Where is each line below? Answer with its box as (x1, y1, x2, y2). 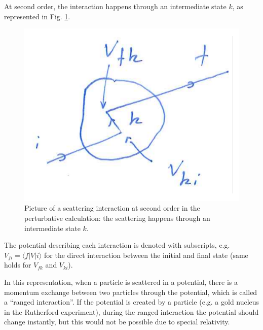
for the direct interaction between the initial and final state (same (44, 249, 248, 260)
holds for (4, 259, 31, 270)
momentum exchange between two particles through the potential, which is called (4, 286, 257, 297)
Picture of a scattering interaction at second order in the (24, 203, 200, 213)
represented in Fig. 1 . (4, 11, 70, 21)
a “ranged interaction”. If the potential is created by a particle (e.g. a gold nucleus (4, 296, 259, 307)
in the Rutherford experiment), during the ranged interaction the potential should (4, 306, 259, 317)
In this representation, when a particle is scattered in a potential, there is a (4, 277, 238, 287)
